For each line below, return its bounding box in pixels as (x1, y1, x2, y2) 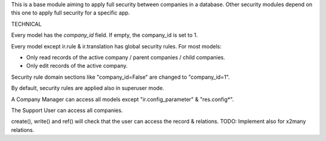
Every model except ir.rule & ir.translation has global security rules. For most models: (11, 42, 222, 50)
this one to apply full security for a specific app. (11, 9, 130, 16)
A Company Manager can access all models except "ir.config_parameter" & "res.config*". (11, 96, 234, 103)
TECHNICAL (11, 20, 42, 27)
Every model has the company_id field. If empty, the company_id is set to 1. (11, 31, 198, 39)
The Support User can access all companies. (11, 107, 123, 114)
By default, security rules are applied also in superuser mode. (11, 85, 164, 92)
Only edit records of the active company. (26, 62, 128, 70)
